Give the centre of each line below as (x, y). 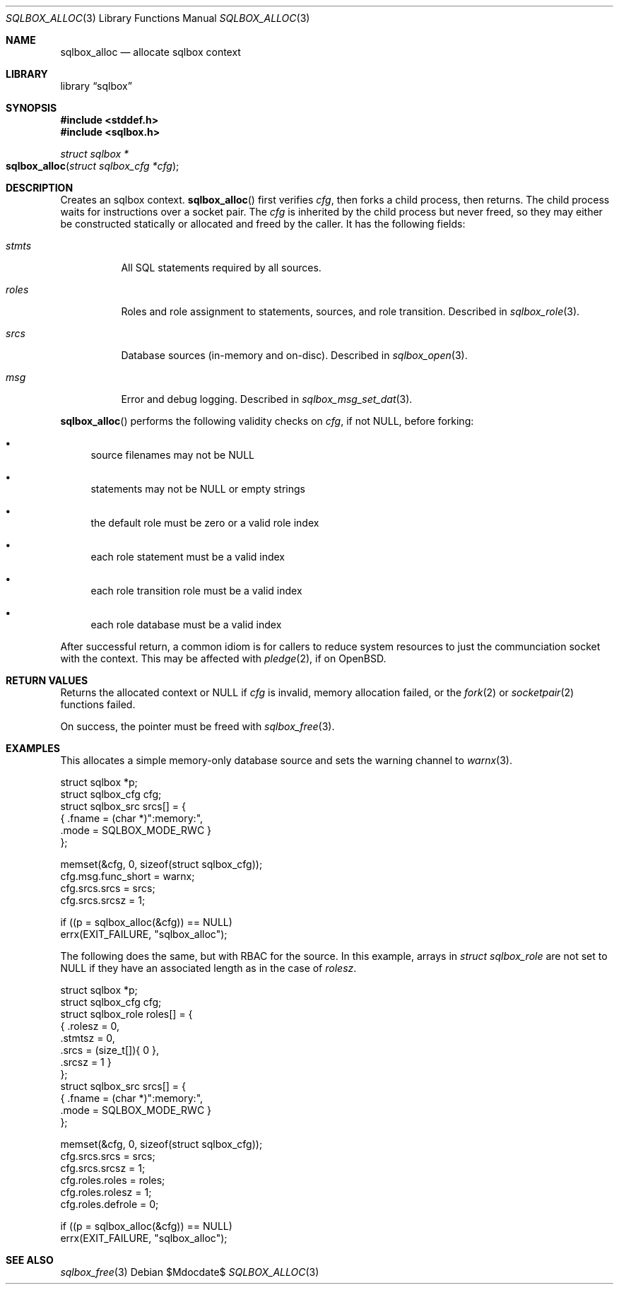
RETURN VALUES (47, 680)
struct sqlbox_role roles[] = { (126, 1014)
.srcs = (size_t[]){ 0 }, (110, 1050)
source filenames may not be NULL (172, 455)
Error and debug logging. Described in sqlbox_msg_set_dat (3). (267, 399)
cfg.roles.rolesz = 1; (106, 1192)
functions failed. (98, 704)
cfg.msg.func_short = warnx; (128, 876)
